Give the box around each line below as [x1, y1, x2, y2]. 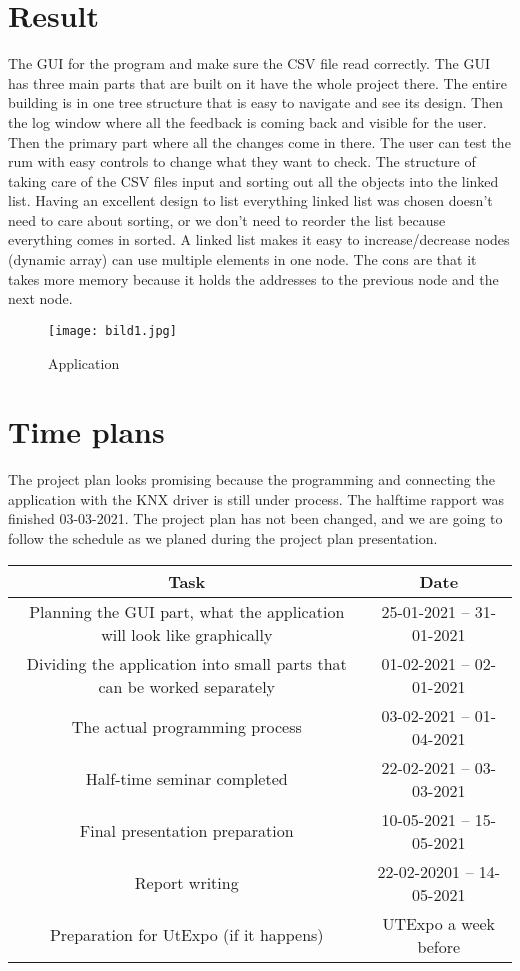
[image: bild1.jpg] [48, 323, 177, 338]
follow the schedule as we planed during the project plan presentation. [8, 528, 438, 548]
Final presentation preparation [79, 819, 294, 843]
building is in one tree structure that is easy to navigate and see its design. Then [8, 92, 503, 113]
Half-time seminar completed [85, 767, 288, 791]
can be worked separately [98, 674, 276, 698]
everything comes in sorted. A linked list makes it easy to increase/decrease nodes [8, 229, 510, 250]
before [417, 934, 461, 958]
